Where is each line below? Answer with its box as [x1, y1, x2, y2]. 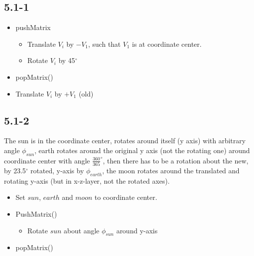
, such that [88, 38, 121, 49]
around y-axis [116, 225, 158, 235]
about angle [64, 225, 100, 235]
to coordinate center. [94, 192, 157, 202]
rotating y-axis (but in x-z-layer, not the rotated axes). [4, 175, 170, 186]
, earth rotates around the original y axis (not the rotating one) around [34, 145, 250, 155]
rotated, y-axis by [30, 165, 84, 176]
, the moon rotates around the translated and [102, 165, 240, 176]
